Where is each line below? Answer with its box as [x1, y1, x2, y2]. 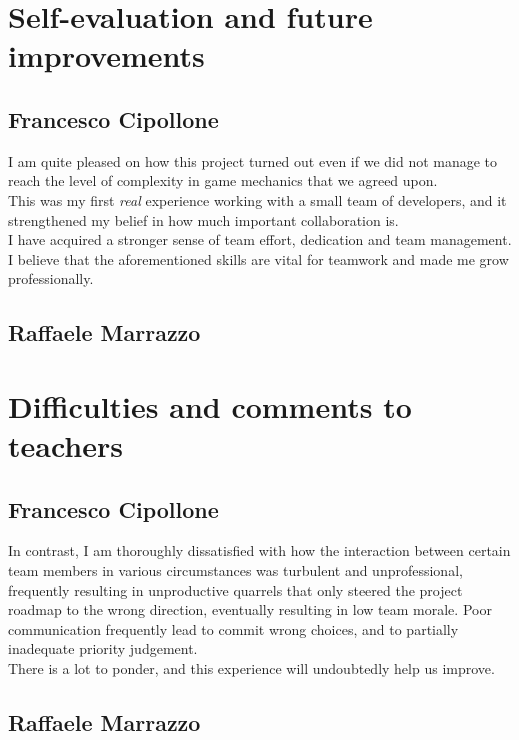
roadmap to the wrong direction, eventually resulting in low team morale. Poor [8, 599, 492, 620]
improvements [8, 35, 205, 76]
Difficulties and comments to [8, 385, 412, 426]
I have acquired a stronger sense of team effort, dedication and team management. [8, 229, 512, 250]
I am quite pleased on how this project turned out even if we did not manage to [8, 150, 498, 171]
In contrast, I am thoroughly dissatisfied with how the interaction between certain [8, 540, 511, 561]
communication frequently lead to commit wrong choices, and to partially [8, 618, 459, 639]
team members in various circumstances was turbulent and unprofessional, [8, 560, 463, 581]
